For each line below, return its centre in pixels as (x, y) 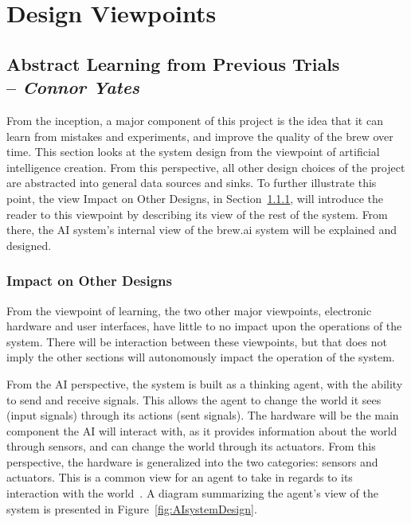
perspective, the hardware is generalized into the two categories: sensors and (192, 461)
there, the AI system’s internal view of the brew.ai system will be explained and (202, 230)
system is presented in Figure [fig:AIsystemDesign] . (132, 508)
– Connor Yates (73, 87)
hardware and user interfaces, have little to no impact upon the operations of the (204, 326)
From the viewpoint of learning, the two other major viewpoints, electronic (189, 310)
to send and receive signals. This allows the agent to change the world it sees (194, 399)
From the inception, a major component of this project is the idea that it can (195, 120)
